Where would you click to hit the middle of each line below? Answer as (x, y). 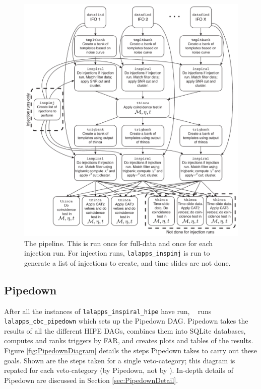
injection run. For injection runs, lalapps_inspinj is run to (117, 253)
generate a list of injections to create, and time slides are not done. (127, 262)
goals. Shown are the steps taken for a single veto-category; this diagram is (120, 360)
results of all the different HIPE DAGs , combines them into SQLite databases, (125, 330)
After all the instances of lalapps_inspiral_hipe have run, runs (108, 311)
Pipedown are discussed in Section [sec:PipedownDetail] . (91, 380)
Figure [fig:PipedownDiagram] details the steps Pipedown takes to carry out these (130, 351)
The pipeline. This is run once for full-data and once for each (119, 243)
